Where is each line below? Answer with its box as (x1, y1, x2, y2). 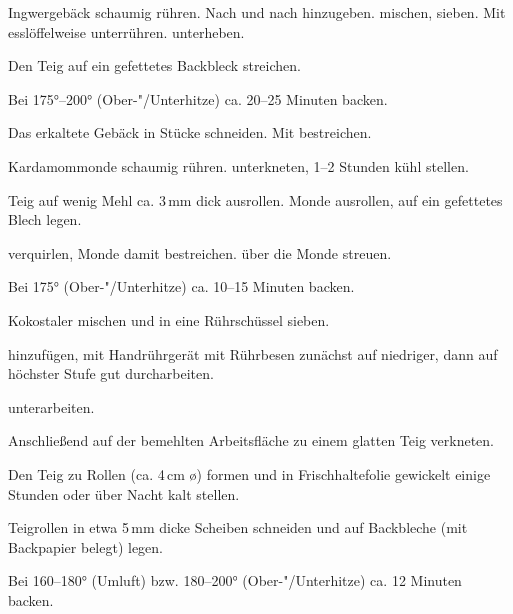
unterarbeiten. (8, 396, 95, 417)
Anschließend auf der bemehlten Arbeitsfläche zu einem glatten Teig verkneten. (8, 430, 494, 451)
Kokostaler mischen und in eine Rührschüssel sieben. (8, 309, 330, 330)
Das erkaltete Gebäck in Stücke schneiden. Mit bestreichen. (8, 122, 372, 143)
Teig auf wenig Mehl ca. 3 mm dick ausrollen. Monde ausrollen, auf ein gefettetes (8, 189, 503, 210)
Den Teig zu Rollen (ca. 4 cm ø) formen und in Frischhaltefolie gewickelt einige (8, 463, 491, 484)
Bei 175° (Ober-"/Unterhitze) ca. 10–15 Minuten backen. (8, 276, 355, 297)
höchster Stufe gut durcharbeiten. (8, 363, 214, 384)
